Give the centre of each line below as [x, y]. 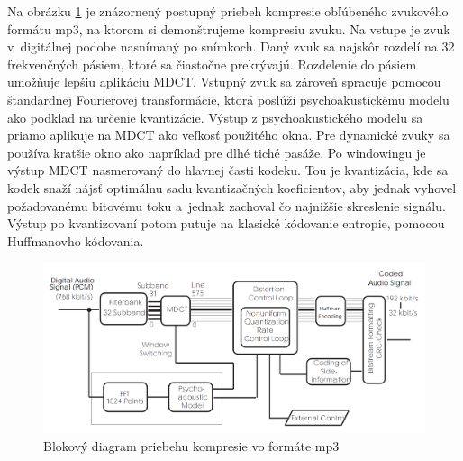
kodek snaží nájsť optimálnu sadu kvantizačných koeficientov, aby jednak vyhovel [232, 187]
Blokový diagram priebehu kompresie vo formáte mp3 [191, 445]
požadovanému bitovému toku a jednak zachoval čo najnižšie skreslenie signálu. [227, 205]
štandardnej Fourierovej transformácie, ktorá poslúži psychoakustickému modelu [228, 99]
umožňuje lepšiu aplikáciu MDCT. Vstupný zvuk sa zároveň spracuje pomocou [224, 82]
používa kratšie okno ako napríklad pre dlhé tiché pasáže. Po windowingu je [217, 152]
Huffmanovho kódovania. [76, 240]
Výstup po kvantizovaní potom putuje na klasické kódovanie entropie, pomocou [226, 223]
